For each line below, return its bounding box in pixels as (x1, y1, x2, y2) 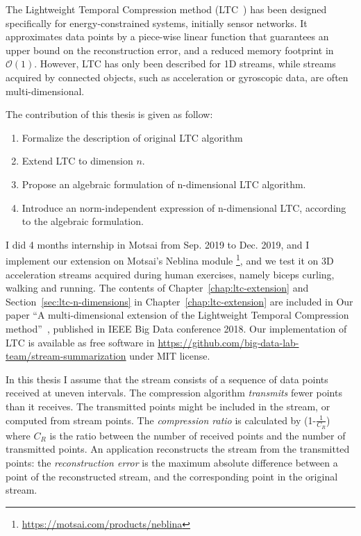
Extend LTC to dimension (22, 153, 133, 168)
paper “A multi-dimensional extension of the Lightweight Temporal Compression (6, 308, 349, 322)
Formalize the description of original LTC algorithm (22, 130, 243, 144)
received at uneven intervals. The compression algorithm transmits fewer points (6, 385, 342, 400)
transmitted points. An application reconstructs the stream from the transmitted (6, 442, 350, 456)
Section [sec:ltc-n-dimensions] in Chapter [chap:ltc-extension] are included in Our (6, 294, 353, 308)
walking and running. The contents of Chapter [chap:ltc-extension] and (6, 280, 309, 295)
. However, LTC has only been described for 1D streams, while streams (34, 56, 336, 71)
